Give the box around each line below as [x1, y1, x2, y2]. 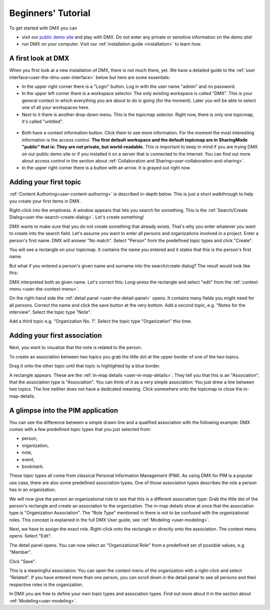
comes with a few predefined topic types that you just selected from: [9, 426, 151, 432]
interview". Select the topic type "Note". [9, 309, 91, 315]
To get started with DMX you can [9, 25, 77, 31]
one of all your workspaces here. [21, 104, 90, 110]
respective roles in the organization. [9, 581, 83, 587]
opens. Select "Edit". [9, 533, 52, 539]
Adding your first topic [9, 178, 81, 186]
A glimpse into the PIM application [9, 406, 118, 414]
